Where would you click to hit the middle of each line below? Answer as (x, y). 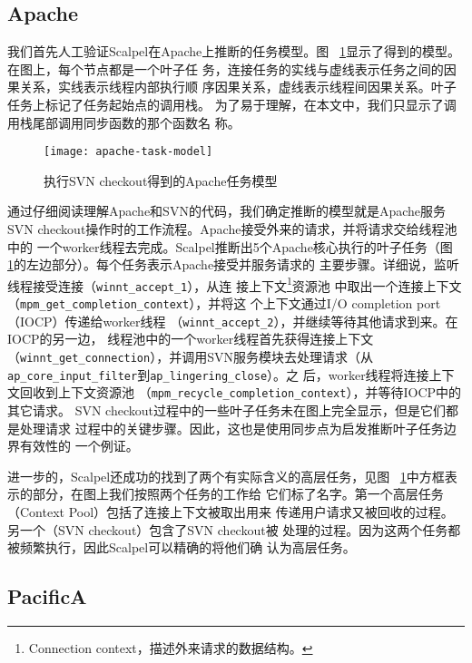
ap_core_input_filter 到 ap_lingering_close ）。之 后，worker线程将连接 (218, 374)
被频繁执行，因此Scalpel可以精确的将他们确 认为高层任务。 (182, 547)
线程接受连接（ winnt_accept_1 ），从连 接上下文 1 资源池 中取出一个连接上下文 (235, 284)
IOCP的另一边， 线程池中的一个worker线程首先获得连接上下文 (191, 339)
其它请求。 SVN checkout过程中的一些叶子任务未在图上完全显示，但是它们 (226, 409)
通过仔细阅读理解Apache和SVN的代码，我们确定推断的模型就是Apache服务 (226, 211)
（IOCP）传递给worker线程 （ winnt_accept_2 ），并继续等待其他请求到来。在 (233, 321)
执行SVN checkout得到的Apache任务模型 (161, 180)
